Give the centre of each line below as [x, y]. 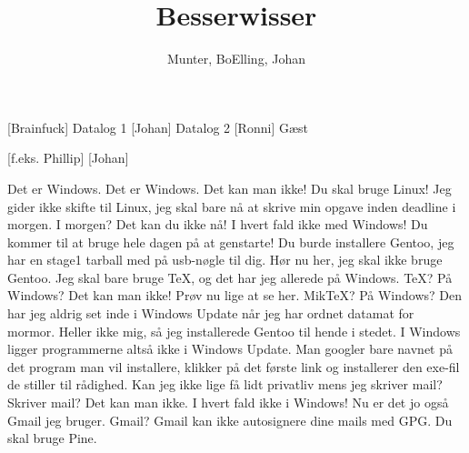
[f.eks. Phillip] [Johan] [68, 158]
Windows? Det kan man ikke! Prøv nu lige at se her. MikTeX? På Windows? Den [235, 295]
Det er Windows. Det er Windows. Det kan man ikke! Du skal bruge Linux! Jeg [230, 188]
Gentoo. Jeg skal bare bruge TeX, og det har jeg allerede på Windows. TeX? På [230, 277]
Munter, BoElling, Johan [236, 59]
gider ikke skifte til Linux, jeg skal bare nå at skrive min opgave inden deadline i [232, 206]
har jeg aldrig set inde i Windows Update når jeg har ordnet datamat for [211, 313]
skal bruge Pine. [52, 438]
